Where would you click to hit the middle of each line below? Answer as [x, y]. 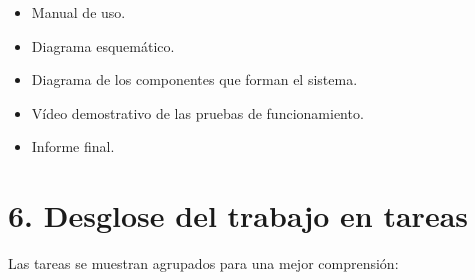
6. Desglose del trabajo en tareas [238, 215]
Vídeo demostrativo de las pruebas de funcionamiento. [197, 112]
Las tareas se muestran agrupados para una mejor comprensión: [203, 263]
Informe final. [73, 146]
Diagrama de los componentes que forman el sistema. [194, 79]
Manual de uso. [78, 12]
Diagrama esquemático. [103, 45]
